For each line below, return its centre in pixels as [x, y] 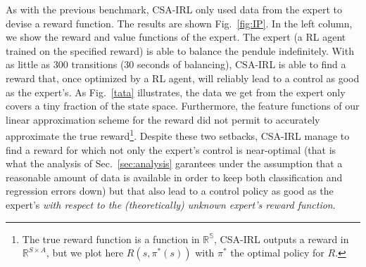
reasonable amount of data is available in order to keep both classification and [174, 177]
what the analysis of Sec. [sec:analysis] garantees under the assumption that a [174, 163]
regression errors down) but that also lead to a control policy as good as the [170, 191]
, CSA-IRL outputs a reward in [282, 239]
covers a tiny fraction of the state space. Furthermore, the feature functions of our [183, 106]
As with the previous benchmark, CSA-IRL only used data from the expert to [174, 9]
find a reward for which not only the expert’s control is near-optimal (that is [171, 149]
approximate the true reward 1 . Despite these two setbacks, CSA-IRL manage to [178, 135]
